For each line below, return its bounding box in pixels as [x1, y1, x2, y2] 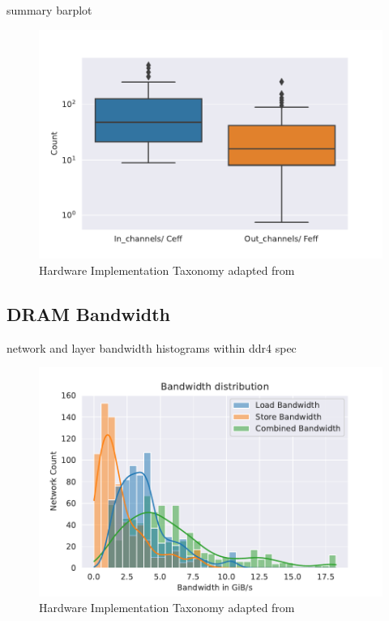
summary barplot [6, 2, 92, 18]
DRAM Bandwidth [6, 301, 170, 326]
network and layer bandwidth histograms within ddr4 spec [6, 339, 297, 356]
